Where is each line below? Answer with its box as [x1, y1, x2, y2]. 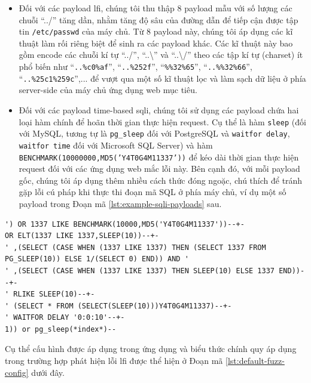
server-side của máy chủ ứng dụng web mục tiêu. [19, 84, 197, 96]
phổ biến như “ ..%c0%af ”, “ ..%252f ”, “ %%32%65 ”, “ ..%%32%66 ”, [19, 60, 252, 73]
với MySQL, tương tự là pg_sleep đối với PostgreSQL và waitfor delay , [19, 127, 290, 140]
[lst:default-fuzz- [225, 354, 285, 367]
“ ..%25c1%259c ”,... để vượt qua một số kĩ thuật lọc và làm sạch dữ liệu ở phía [19, 72, 306, 84]
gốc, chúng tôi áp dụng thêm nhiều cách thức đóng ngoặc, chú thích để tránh [19, 174, 303, 186]
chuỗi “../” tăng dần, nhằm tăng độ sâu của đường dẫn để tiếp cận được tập [19, 13, 298, 26]
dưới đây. [31, 366, 65, 378]
